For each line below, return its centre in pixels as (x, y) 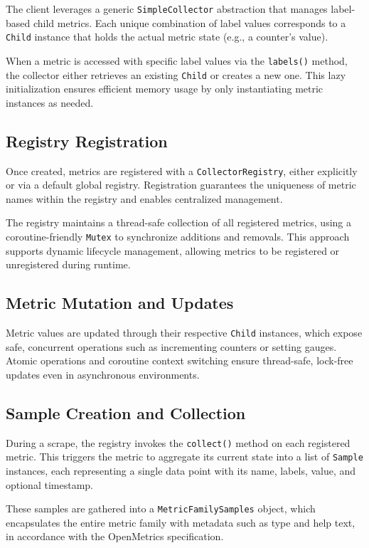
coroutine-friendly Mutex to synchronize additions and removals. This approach (178, 237)
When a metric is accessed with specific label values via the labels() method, (177, 60)
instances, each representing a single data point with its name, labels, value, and (181, 471)
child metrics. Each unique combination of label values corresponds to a (189, 22)
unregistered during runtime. (68, 264)
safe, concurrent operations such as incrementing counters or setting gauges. (171, 346)
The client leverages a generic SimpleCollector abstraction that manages (167, 9)
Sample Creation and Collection (126, 412)
